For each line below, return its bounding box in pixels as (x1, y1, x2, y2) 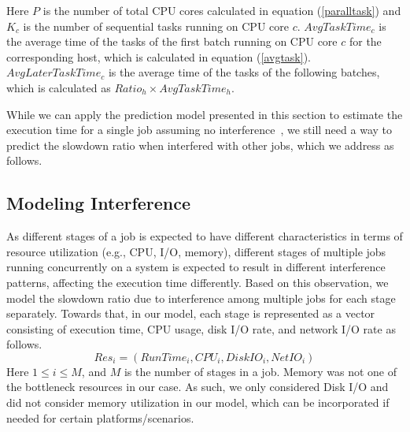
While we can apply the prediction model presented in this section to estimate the (6, 106, 403, 122)
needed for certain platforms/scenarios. (6, 409, 194, 426)
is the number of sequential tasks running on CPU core (23, 17, 289, 34)
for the (349, 33, 382, 50)
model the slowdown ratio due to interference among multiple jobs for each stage (6, 289, 396, 306)
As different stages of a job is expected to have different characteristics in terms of (6, 228, 403, 244)
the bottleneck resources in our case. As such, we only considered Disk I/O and (6, 378, 389, 395)
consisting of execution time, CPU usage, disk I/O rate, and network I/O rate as (6, 320, 396, 337)
